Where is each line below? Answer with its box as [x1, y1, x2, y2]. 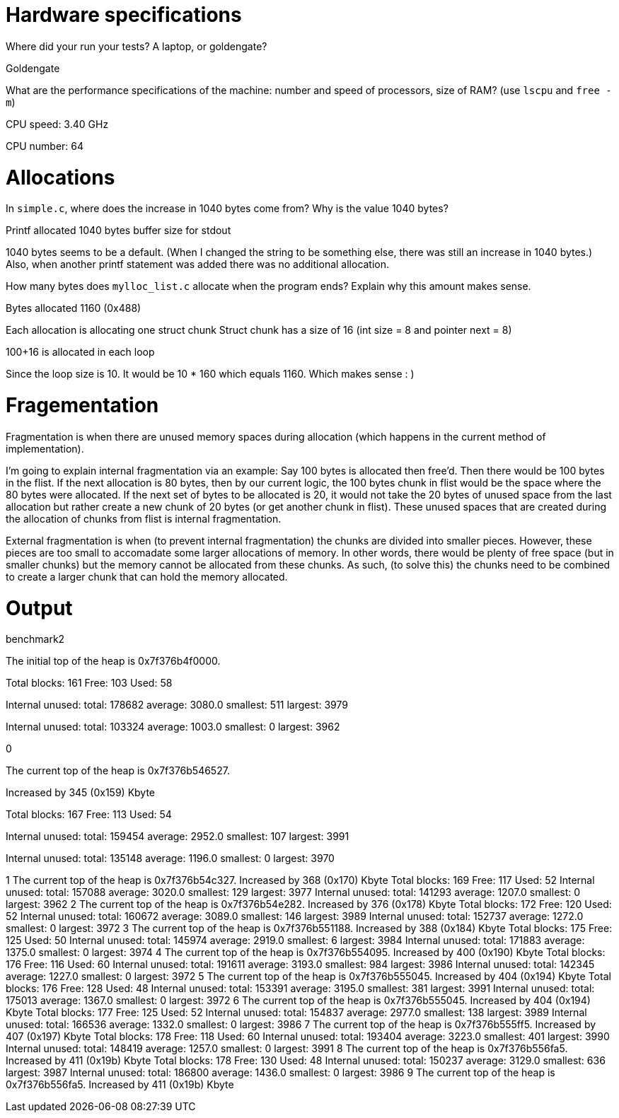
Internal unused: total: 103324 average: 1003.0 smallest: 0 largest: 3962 [6, 721, 340, 733]
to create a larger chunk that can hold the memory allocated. [6, 570, 288, 583]
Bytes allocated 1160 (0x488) [6, 302, 141, 315]
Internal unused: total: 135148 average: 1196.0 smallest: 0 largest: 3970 [6, 852, 335, 865]
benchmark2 [6, 633, 65, 646]
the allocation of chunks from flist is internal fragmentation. [6, 512, 282, 525]
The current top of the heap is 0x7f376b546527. [6, 764, 230, 777]
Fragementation [6, 393, 159, 417]
